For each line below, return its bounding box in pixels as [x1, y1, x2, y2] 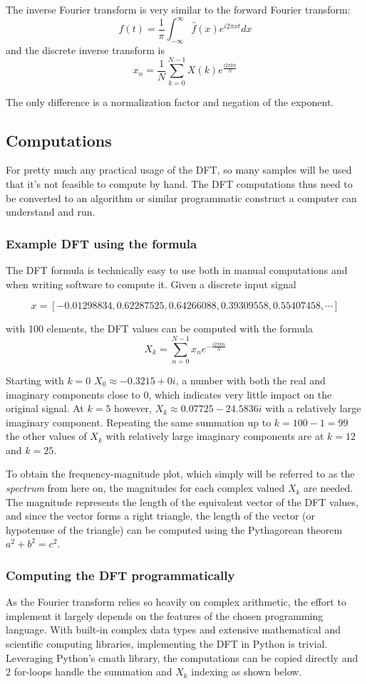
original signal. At [6, 401, 84, 416]
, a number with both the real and [175, 372, 326, 387]
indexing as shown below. [191, 664, 302, 679]
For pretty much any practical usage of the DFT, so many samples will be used [6, 162, 352, 177]
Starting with [6, 372, 64, 387]
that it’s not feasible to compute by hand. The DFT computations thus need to [6, 177, 353, 191]
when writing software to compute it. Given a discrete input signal [6, 276, 296, 291]
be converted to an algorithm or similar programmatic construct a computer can [6, 190, 357, 205]
